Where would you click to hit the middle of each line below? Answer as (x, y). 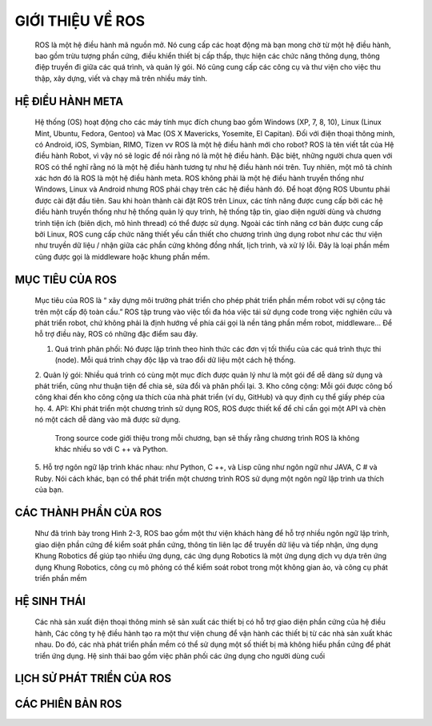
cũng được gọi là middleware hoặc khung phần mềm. (122, 256)
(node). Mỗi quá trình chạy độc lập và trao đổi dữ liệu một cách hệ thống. (175, 360)
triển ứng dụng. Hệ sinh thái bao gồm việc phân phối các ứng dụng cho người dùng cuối (180, 655)
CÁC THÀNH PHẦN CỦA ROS (88, 512)
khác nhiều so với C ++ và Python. (111, 449)
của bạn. (49, 490)
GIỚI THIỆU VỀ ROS (80, 21)
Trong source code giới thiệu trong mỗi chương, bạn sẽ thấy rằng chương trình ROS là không (207, 438)
